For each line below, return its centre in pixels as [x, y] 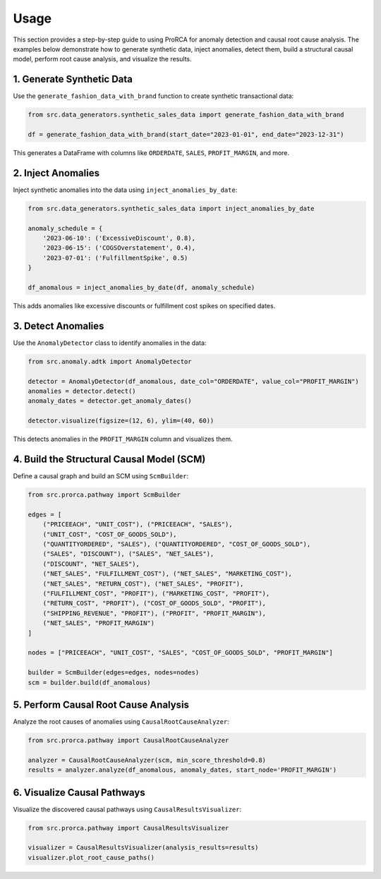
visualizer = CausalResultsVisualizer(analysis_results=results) [143, 848]
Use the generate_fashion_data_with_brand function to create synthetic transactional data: [153, 96]
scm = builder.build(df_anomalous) [89, 682]
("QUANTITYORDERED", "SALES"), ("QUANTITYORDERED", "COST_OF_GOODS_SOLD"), [177, 544]
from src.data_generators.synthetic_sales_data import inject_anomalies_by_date [171, 208]
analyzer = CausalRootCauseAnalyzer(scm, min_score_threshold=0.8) [147, 760]
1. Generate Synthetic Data [73, 79]
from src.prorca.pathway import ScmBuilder [104, 495]
